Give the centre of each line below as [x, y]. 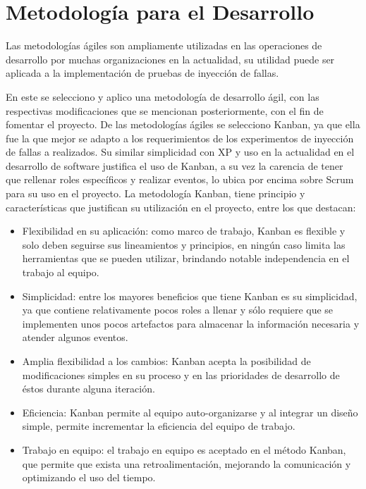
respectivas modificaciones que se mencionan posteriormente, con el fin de [165, 110]
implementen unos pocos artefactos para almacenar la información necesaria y [191, 323]
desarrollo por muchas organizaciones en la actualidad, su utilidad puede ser [170, 59]
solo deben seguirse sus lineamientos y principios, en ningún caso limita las [184, 244]
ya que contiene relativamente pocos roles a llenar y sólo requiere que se [178, 310]
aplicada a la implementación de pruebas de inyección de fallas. [142, 73]
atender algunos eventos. [75, 337]
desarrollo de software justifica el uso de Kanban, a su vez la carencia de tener [175, 165]
